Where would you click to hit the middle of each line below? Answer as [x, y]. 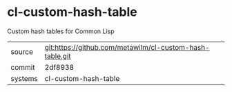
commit [23, 67]
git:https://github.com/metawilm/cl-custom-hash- [127, 47]
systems [24, 78]
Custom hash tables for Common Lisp [61, 31]
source [22, 51]
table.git [58, 56]
